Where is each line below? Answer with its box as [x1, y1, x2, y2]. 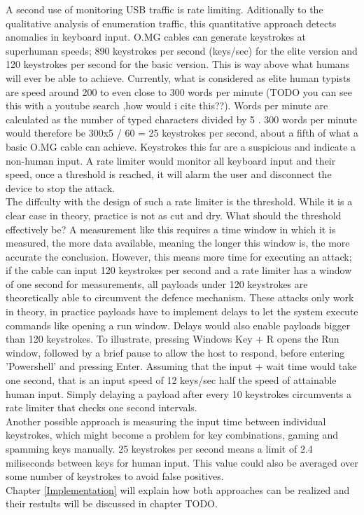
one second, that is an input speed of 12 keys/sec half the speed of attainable [6, 373, 337, 387]
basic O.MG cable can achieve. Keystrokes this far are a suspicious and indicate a [6, 139, 356, 153]
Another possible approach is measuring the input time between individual [6, 413, 326, 428]
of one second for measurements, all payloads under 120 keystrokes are [6, 276, 308, 291]
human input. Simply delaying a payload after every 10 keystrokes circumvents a [6, 386, 351, 401]
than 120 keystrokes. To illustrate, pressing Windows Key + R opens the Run [6, 331, 339, 346]
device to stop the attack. [6, 180, 115, 195]
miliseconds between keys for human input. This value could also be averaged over [6, 455, 358, 469]
